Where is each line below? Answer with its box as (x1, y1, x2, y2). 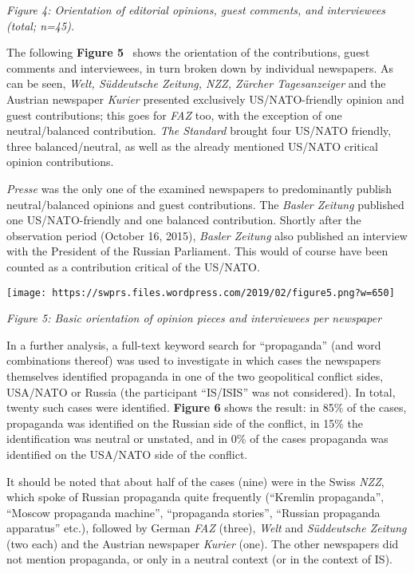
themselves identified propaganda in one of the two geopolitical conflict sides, (6, 367, 384, 384)
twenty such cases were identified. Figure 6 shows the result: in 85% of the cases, (6, 399, 407, 416)
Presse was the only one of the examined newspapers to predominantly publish (6, 180, 392, 196)
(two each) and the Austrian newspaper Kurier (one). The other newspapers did (6, 535, 399, 551)
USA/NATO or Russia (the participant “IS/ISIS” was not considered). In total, (6, 383, 396, 400)
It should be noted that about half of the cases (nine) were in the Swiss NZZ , (6, 472, 384, 489)
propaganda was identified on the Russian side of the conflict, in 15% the (6, 414, 363, 431)
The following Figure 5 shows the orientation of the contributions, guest (6, 44, 370, 61)
